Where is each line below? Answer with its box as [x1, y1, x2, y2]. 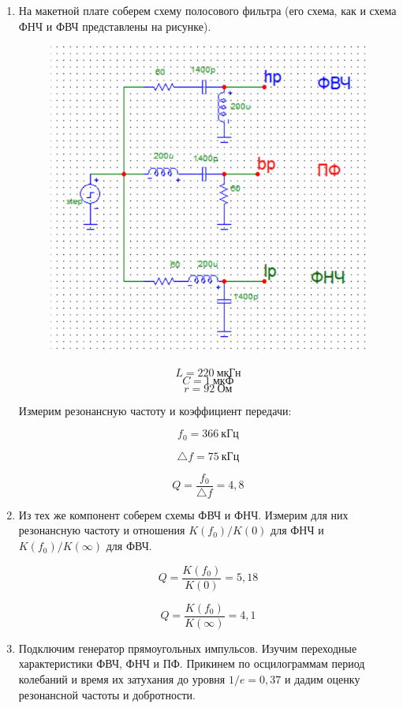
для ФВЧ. [106, 538, 152, 554]
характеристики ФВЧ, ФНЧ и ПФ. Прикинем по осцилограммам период [18, 655, 365, 672]
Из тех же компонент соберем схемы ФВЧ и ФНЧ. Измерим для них [18, 506, 349, 523]
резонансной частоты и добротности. [18, 686, 196, 702]
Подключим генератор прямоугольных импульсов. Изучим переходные [18, 639, 357, 656]
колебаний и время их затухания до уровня [18, 670, 226, 687]
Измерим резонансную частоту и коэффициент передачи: [18, 402, 292, 418]
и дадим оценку [284, 670, 360, 687]
